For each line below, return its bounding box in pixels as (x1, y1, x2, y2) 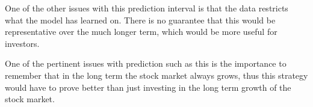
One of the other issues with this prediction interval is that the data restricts (5, 2, 288, 14)
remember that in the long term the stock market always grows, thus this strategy (5, 69, 308, 81)
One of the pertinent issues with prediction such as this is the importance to (5, 57, 287, 70)
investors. (5, 37, 40, 49)
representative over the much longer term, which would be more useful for (5, 25, 277, 38)
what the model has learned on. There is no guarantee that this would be (5, 13, 276, 26)
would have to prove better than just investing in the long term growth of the (5, 81, 291, 93)
